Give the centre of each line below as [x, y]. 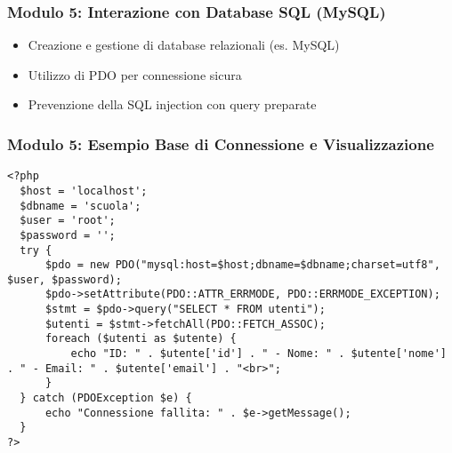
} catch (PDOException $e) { [106, 398]
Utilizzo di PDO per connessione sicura [135, 74]
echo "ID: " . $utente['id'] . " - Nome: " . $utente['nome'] [258, 354]
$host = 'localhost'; [84, 191]
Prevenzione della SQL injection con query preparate [172, 104]
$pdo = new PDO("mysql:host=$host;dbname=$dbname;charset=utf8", [242, 265]
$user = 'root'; [68, 221]
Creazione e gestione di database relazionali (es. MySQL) [184, 45]
